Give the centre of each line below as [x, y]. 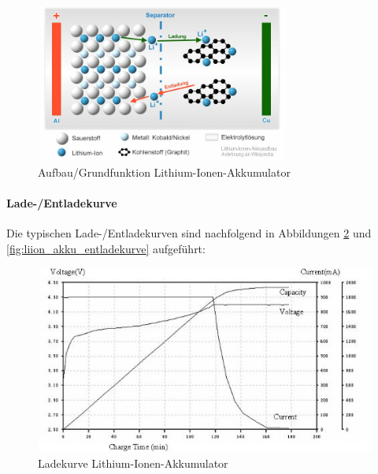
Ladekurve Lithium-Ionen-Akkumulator [133, 463]
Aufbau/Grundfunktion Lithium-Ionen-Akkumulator [164, 172]
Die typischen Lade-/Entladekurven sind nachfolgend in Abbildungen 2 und [189, 233]
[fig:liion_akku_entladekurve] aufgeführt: [106, 248]
